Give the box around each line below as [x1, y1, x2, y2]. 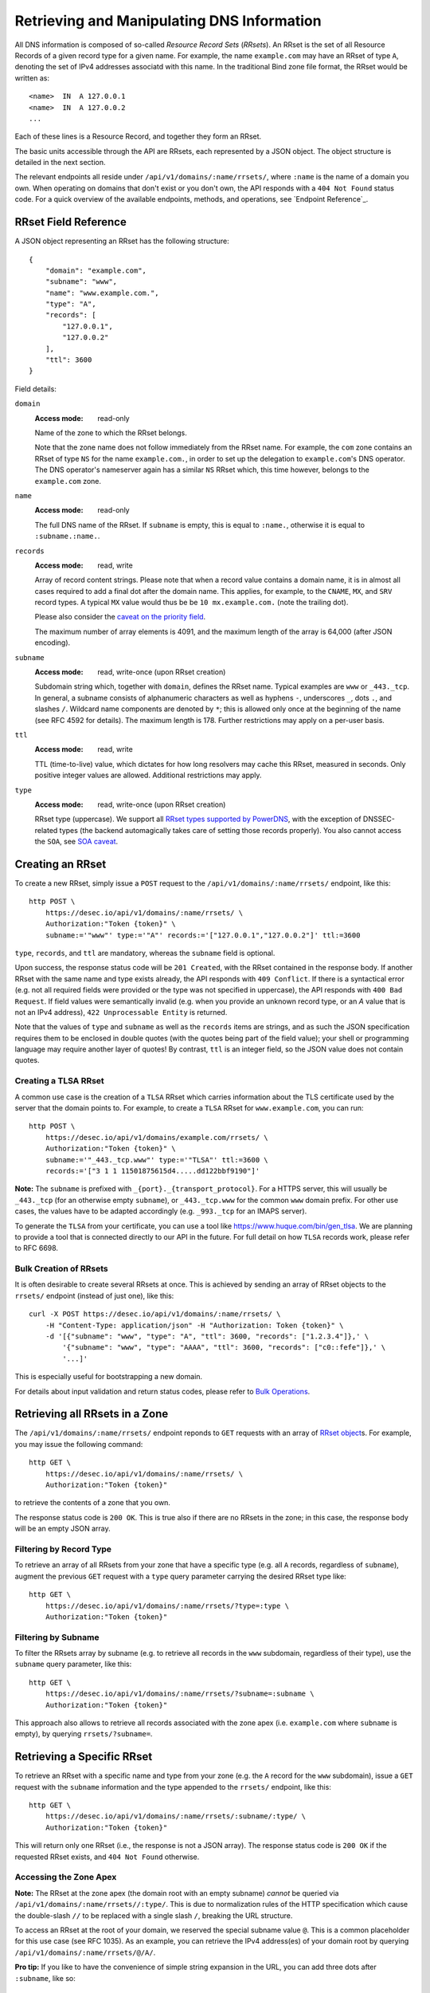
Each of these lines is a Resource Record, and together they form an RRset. [14, 132, 262, 141]
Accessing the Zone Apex [14, 1872, 117, 1883]
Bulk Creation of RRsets [14, 1264, 108, 1275]
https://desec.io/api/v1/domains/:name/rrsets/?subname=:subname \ [45, 1689, 315, 1698]
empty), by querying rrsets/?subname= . [14, 1729, 153, 1739]
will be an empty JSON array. [14, 1523, 111, 1534]
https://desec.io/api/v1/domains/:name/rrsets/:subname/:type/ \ [45, 1812, 307, 1821]
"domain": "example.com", [45, 265, 147, 275]
